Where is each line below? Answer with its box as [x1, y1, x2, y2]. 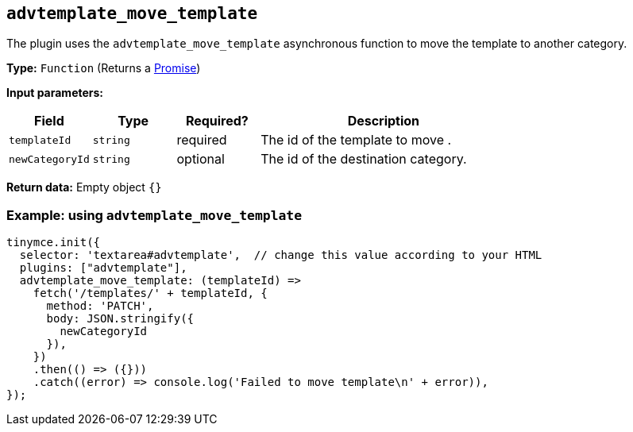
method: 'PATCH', [46, 299, 154, 313]
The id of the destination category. [261, 151, 467, 168]
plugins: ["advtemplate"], [19, 261, 187, 275]
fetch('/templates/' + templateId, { [33, 287, 268, 300]
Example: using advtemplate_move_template [6, 206, 303, 223]
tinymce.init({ [6, 236, 101, 249]
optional [176, 151, 225, 168]
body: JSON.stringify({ [46, 312, 195, 326]
